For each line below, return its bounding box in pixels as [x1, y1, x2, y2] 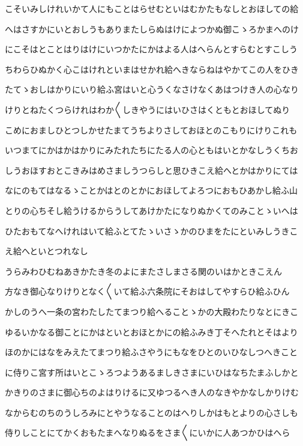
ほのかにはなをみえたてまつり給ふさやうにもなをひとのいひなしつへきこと [5, 346, 298, 358]
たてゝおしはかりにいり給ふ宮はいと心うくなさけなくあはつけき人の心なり [5, 83, 299, 96]
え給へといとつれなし [5, 245, 88, 257]
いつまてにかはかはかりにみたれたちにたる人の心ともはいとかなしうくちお [5, 144, 298, 156]
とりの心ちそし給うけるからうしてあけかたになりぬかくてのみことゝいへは [5, 204, 298, 216]
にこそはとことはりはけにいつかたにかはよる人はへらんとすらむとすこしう [5, 43, 298, 55]
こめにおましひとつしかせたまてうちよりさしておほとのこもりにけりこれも [5, 123, 298, 136]
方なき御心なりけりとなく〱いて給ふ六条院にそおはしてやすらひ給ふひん [5, 285, 290, 298]
